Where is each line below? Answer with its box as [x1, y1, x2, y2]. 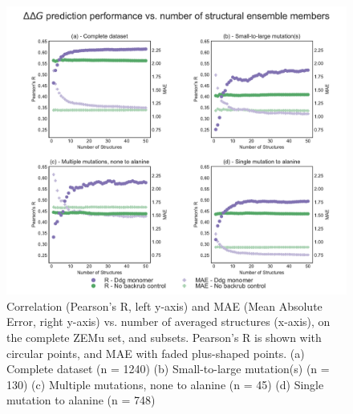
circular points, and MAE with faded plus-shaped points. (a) [6, 344, 305, 361]
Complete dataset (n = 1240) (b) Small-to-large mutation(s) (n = [6, 360, 330, 377]
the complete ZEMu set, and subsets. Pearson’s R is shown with [6, 329, 322, 346]
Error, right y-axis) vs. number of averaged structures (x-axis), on [6, 313, 331, 330]
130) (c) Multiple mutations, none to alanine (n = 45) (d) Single [6, 376, 324, 392]
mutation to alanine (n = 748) [6, 392, 156, 408]
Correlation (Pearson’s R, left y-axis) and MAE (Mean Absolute [6, 297, 323, 314]
